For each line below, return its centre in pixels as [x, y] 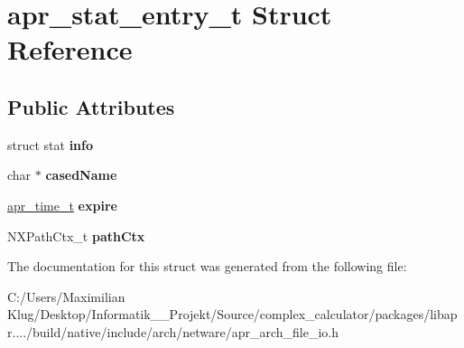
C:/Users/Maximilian [66, 296]
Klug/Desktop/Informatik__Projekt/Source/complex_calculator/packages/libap [232, 314]
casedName [81, 175]
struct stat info [51, 144]
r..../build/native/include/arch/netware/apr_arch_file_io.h [173, 331]
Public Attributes [91, 106]
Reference [70, 49]
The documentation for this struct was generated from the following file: [207, 266]
